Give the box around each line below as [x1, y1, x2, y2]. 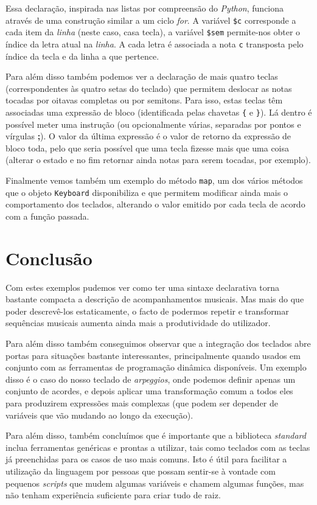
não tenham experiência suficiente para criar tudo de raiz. [5, 489, 221, 501]
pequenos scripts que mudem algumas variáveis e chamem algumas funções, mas [5, 476, 304, 489]
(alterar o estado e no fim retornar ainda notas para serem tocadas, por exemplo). [5, 153, 311, 166]
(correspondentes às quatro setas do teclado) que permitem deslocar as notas [5, 82, 292, 94]
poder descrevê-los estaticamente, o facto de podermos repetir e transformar [5, 304, 289, 317]
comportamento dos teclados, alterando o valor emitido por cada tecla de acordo [5, 198, 305, 211]
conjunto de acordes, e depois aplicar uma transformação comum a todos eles [5, 385, 293, 397]
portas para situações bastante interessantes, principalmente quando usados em [5, 349, 301, 361]
